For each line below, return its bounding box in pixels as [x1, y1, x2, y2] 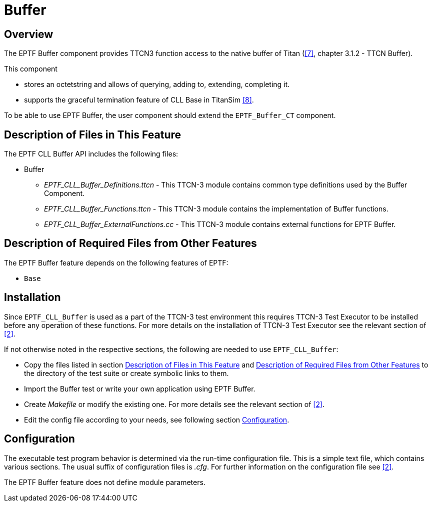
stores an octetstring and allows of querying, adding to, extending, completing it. [24, 80, 290, 89]
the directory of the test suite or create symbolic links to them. [24, 368, 229, 377]
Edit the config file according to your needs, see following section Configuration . [24, 415, 289, 424]
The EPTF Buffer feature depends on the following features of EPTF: [4, 258, 228, 267]
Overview [4, 27, 53, 40]
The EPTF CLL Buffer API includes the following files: [4, 149, 178, 158]
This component [4, 64, 57, 73]
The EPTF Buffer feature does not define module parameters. [4, 477, 205, 486]
